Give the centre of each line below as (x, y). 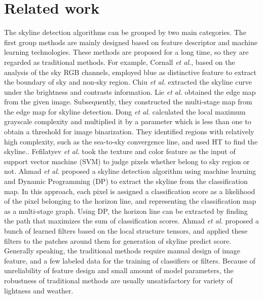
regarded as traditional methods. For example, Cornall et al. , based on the (120, 62)
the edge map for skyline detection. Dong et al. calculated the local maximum (125, 111)
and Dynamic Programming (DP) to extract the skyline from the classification (126, 181)
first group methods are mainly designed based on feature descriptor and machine (131, 42)
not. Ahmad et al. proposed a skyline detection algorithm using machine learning (130, 171)
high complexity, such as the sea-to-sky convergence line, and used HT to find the (131, 141)
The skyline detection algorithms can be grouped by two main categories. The (125, 32)
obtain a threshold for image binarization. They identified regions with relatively (129, 132)
